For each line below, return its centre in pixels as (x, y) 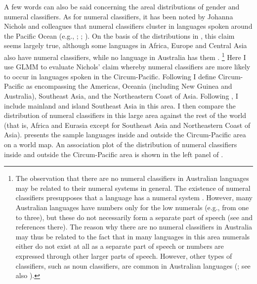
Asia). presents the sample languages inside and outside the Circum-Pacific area (125, 135)
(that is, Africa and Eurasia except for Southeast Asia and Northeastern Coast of (127, 125)
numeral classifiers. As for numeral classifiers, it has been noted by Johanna (119, 16)
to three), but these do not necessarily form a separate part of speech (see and (134, 217)
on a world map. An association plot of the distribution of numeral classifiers (121, 144)
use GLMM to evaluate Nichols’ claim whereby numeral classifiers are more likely (127, 67)
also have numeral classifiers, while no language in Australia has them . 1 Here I (125, 56)
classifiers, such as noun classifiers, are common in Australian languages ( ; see (133, 265)
